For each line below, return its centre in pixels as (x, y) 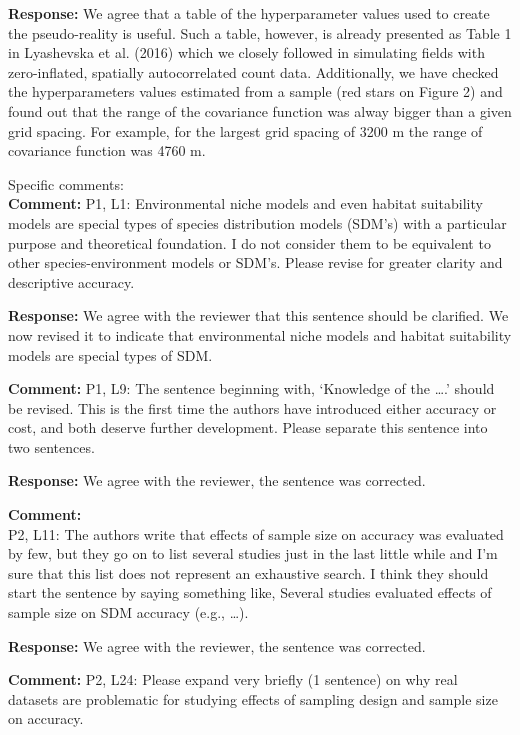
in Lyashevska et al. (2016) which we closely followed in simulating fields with (246, 52)
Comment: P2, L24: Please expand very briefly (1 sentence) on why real (233, 679)
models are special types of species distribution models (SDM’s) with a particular (257, 222)
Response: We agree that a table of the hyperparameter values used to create (249, 13)
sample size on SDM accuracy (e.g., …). (128, 612)
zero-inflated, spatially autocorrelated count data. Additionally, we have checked (253, 71)
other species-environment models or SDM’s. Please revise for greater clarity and (255, 262)
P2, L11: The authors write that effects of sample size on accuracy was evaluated (256, 533)
